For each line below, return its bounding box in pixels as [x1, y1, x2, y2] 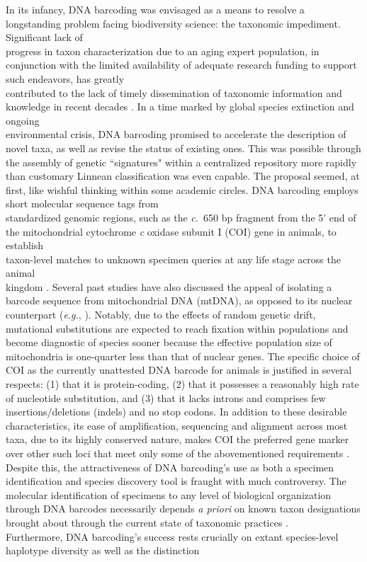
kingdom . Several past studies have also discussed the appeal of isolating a [6, 279, 332, 294]
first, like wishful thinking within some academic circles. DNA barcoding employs [6, 182, 358, 197]
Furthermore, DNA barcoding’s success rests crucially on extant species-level [6, 529, 339, 544]
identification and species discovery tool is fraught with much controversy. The [6, 474, 346, 488]
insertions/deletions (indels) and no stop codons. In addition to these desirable [6, 404, 347, 419]
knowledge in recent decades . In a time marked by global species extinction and [6, 99, 354, 114]
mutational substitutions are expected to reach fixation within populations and [6, 321, 349, 336]
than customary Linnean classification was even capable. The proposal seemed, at [6, 168, 360, 183]
